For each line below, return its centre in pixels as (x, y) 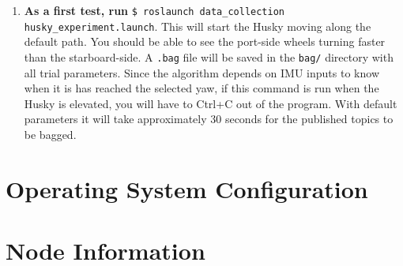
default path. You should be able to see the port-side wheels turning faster (205, 41)
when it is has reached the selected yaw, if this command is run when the (201, 88)
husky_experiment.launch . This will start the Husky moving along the (198, 26)
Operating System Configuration (187, 188)
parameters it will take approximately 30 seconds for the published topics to (209, 119)
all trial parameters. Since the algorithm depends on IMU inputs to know (201, 72)
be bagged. (50, 134)
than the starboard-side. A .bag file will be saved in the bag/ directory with (209, 56)
